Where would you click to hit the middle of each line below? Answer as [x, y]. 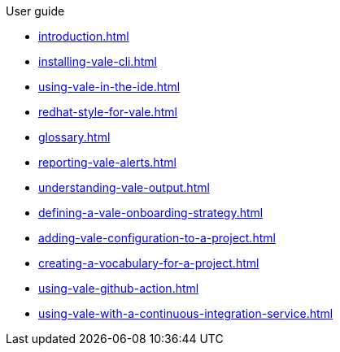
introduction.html [84, 36]
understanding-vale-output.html [124, 187]
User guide [35, 11]
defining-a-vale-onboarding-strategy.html [151, 213]
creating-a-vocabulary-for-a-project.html [149, 263]
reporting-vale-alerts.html [107, 162]
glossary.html [74, 137]
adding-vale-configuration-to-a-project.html [157, 238]
